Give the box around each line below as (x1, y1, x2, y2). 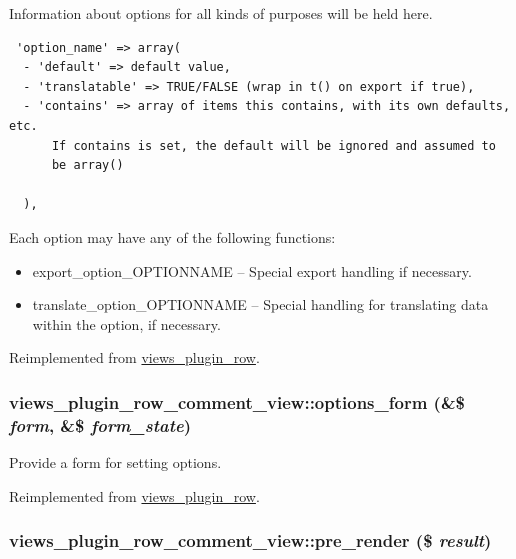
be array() (51, 158, 124, 173)
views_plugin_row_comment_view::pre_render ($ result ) (9, 528, 492, 553)
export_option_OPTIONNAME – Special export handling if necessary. (32, 260, 472, 281)
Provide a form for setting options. (9, 452, 222, 473)
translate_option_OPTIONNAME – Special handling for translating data (32, 294, 489, 315)
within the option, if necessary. (32, 313, 221, 334)
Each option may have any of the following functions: (9, 226, 336, 247)
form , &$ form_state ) (9, 412, 191, 437)
